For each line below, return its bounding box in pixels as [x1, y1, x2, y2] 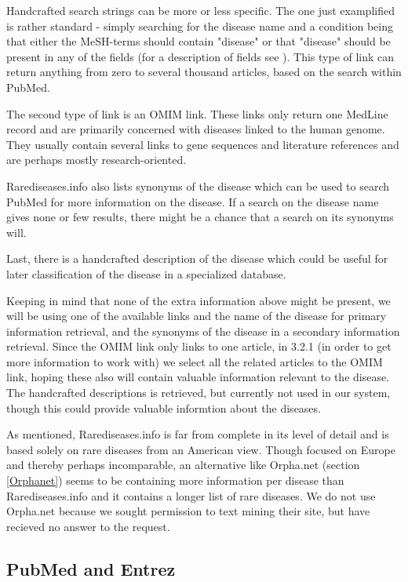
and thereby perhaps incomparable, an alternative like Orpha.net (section [6, 457, 360, 473]
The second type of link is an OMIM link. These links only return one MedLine [6, 105, 388, 122]
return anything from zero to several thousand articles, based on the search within [6, 64, 402, 80]
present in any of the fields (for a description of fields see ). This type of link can [6, 48, 395, 64]
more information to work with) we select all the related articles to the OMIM [6, 353, 383, 369]
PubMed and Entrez [6, 556, 176, 580]
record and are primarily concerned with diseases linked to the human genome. [6, 121, 385, 137]
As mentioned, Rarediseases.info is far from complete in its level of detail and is [6, 426, 389, 442]
